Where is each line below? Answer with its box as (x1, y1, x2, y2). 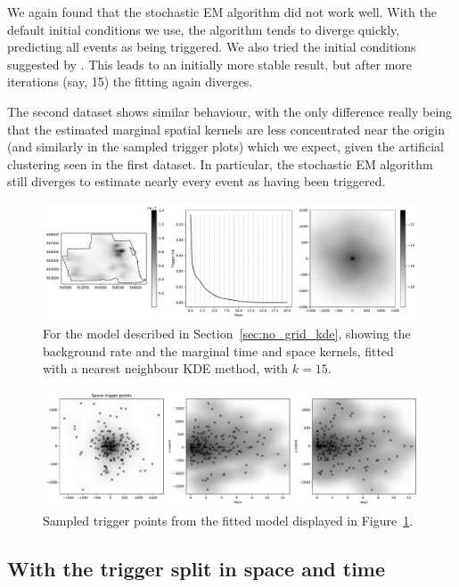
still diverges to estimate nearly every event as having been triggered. (7, 172, 386, 191)
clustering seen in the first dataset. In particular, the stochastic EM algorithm (7, 154, 433, 173)
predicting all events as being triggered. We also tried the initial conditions (7, 37, 416, 56)
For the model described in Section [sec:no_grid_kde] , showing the (43, 324, 411, 343)
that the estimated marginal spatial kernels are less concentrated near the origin (7, 119, 445, 138)
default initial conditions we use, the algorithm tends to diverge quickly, (7, 20, 400, 38)
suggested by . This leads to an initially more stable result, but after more (7, 54, 413, 73)
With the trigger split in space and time (7, 554, 386, 582)
